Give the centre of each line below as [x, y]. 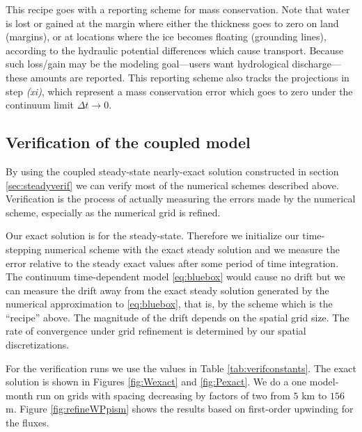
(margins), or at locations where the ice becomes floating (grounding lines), [166, 37]
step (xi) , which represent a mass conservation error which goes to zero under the [179, 91]
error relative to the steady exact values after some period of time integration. [172, 263]
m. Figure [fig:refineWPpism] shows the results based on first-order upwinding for [180, 409]
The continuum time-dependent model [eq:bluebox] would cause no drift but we [175, 277]
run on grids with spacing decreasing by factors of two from [163, 395]
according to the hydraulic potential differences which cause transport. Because [175, 50]
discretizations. [38, 345]
